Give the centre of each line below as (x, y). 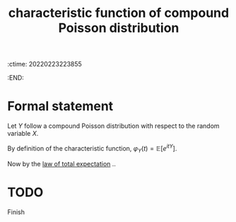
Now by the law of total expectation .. (62, 163)
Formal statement (60, 106)
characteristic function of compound (119, 13)
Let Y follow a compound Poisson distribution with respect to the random (114, 126)
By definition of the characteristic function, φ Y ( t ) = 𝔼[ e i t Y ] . (92, 148)
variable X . (23, 134)
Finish (16, 212)
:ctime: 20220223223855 (45, 64)
